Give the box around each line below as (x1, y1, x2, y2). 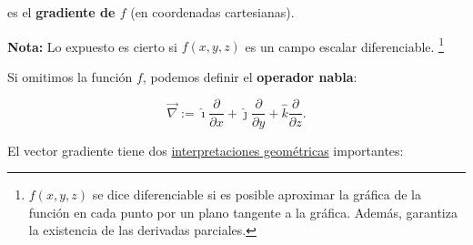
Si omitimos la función (7, 66, 133, 86)
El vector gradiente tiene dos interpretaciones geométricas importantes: (7, 140, 404, 159)
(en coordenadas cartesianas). (130, 3, 295, 21)
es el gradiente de (7, 3, 116, 21)
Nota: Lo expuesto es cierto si (7, 36, 178, 56)
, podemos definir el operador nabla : (142, 66, 357, 86)
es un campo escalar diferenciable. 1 (245, 34, 444, 56)
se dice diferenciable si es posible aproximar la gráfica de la (92, 185, 422, 204)
